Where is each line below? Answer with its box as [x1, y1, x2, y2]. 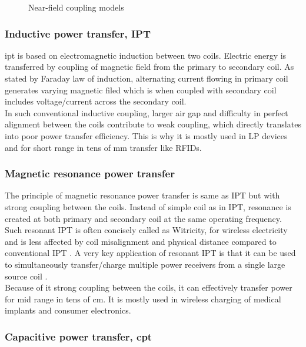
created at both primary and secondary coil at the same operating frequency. [5, 212, 282, 224]
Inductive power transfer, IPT [5, 26, 151, 41]
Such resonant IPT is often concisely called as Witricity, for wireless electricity [5, 224, 288, 236]
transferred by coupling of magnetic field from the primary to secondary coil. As [5, 60, 294, 73]
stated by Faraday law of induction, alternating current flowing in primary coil [5, 72, 288, 84]
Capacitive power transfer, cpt [5, 329, 152, 343]
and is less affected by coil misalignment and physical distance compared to [5, 235, 277, 247]
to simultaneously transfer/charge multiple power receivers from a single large [5, 258, 285, 270]
